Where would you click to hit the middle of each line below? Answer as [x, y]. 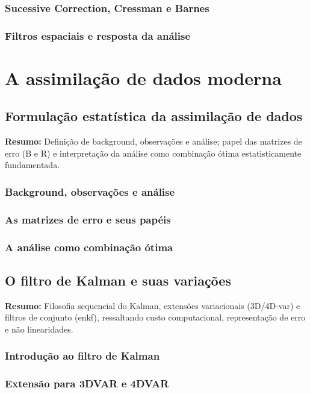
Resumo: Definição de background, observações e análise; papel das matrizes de [153, 141]
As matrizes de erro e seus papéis [88, 219]
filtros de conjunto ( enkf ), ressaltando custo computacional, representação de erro [155, 317]
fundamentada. [33, 165]
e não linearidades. [39, 329]
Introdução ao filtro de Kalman [82, 356]
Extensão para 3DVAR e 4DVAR [87, 383]
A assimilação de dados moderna [143, 77]
